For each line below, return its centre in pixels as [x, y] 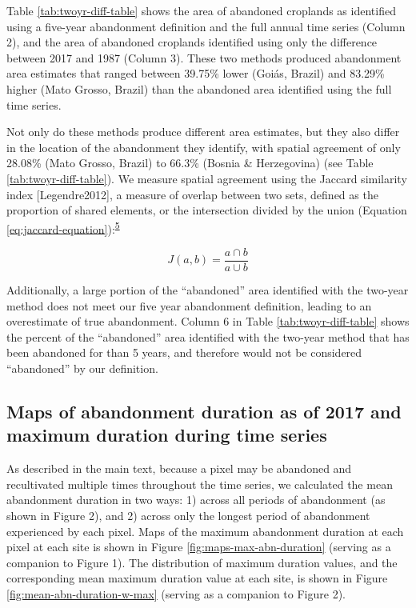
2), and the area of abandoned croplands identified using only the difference [192, 42]
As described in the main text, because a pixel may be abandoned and [179, 468]
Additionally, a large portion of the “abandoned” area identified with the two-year [208, 290]
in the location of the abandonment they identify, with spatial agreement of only [204, 147]
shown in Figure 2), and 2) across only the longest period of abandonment [188, 515]
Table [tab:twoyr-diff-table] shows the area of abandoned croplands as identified [201, 10]
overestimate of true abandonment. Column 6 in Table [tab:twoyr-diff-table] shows [208, 321]
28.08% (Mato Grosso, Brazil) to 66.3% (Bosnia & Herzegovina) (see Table [190, 163]
